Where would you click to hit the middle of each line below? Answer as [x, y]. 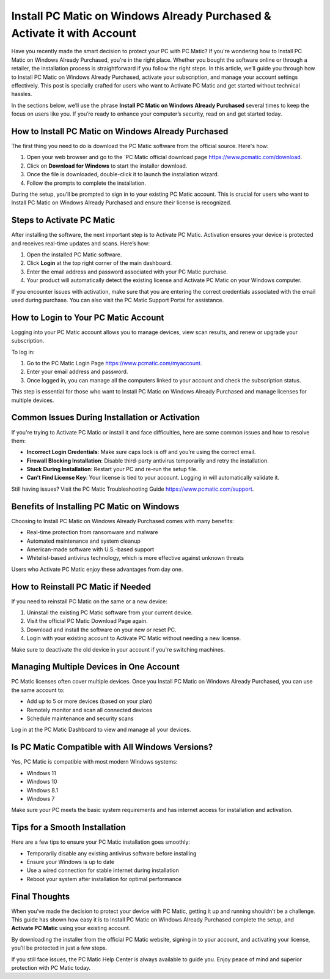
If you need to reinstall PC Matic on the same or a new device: [90, 601]
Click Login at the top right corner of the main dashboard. [99, 263]
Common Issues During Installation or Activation [106, 418]
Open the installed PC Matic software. [74, 255]
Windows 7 [41, 798]
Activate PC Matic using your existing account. [71, 928]
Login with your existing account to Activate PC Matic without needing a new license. [134, 638]
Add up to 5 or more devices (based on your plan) [90, 701]
